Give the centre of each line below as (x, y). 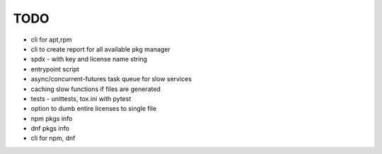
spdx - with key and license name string (89, 59)
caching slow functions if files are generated (95, 89)
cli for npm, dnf (53, 138)
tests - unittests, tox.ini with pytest (81, 98)
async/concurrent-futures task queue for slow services (111, 79)
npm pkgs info (52, 118)
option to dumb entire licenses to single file (94, 109)
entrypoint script (55, 69)
